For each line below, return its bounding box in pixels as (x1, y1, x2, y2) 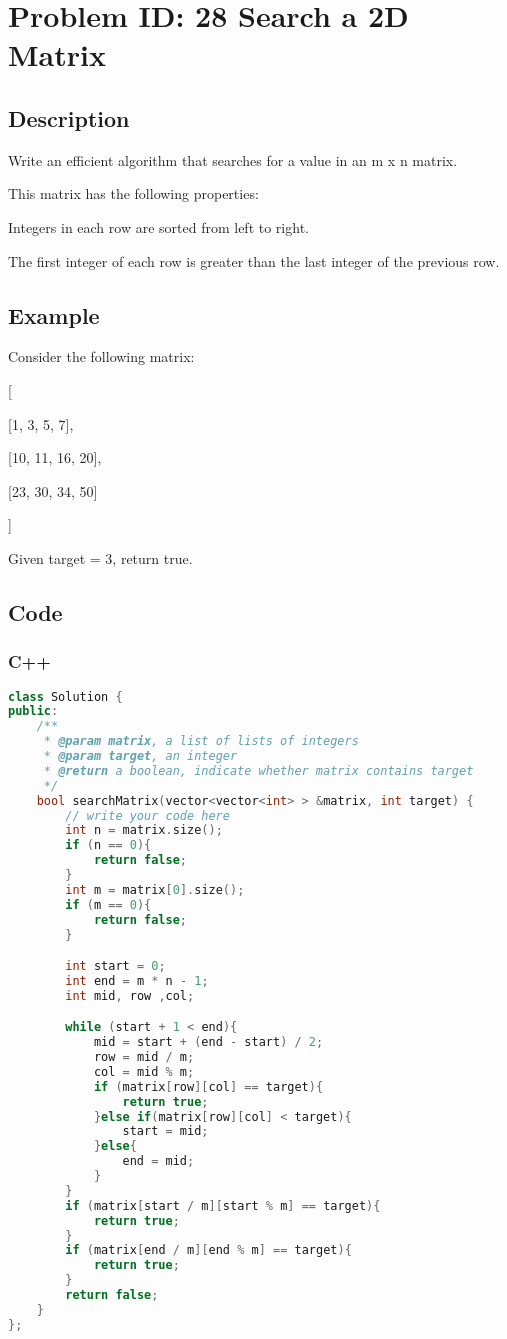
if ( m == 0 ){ (65, 897, 152, 912)
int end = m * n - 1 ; (65, 973, 209, 988)
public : (8, 704, 59, 719)
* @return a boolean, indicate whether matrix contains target (43, 763, 474, 778)
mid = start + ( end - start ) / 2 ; (93, 1035, 324, 1050)
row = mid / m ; (93, 1050, 195, 1065)
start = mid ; (122, 1124, 209, 1139)
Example (8, 299, 100, 330)
